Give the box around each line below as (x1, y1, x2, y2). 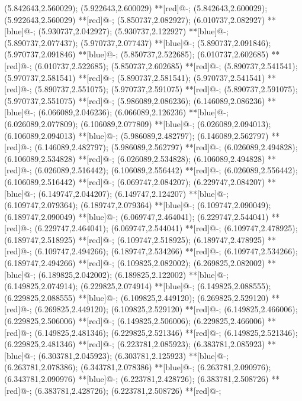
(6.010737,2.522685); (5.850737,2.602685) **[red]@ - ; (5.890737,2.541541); (34, 59, 298, 72)
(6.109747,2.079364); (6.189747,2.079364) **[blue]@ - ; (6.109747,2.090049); (4, 199, 271, 211)
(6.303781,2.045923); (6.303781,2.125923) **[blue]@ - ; (38, 349, 229, 361)
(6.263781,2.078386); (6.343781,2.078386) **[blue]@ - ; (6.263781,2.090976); (4, 361, 271, 373)
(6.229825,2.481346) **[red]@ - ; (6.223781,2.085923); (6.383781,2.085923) (4, 338, 265, 350)
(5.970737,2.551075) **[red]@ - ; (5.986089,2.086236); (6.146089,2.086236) (4, 94, 265, 106)
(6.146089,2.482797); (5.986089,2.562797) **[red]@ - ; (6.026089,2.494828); (34, 141, 298, 153)
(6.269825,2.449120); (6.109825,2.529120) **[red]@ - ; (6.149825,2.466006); (34, 303, 298, 315)
